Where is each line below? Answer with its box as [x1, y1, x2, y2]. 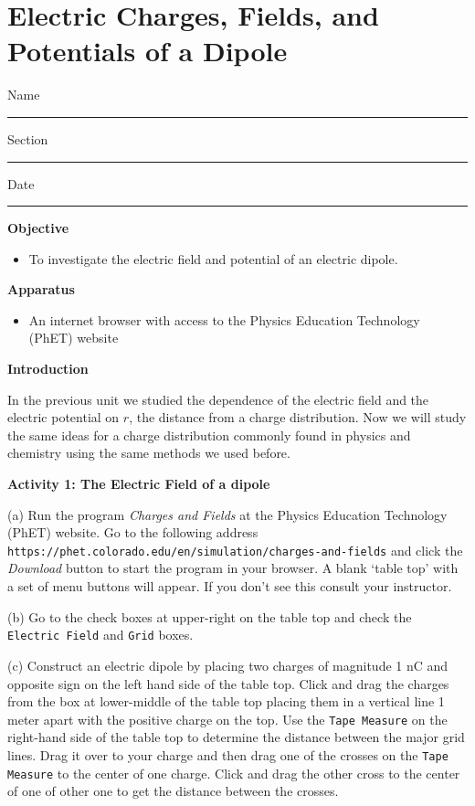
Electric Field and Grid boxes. [7, 625, 194, 644]
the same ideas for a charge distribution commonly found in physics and [7, 425, 411, 444]
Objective [7, 218, 69, 238]
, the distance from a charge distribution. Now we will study [129, 408, 467, 427]
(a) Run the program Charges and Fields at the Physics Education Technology [7, 504, 448, 524]
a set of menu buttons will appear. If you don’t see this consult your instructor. [7, 577, 452, 596]
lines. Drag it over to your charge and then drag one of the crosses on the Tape [7, 745, 449, 764]
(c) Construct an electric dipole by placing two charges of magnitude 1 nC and [7, 655, 449, 674]
